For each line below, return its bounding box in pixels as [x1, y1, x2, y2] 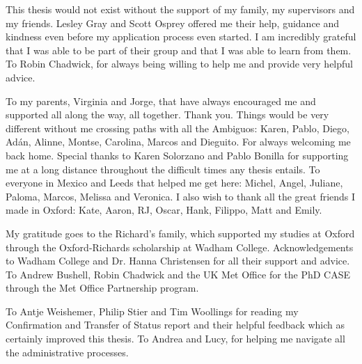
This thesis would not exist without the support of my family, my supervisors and [6, 2, 355, 16]
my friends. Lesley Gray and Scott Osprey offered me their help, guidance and [6, 15, 340, 30]
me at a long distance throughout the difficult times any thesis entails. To [6, 161, 320, 176]
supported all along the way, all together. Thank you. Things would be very [6, 107, 329, 122]
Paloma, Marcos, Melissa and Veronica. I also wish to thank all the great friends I [6, 189, 356, 203]
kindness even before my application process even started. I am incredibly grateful [6, 29, 356, 44]
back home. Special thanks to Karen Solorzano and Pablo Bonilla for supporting [6, 148, 349, 162]
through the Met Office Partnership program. [6, 280, 199, 295]
